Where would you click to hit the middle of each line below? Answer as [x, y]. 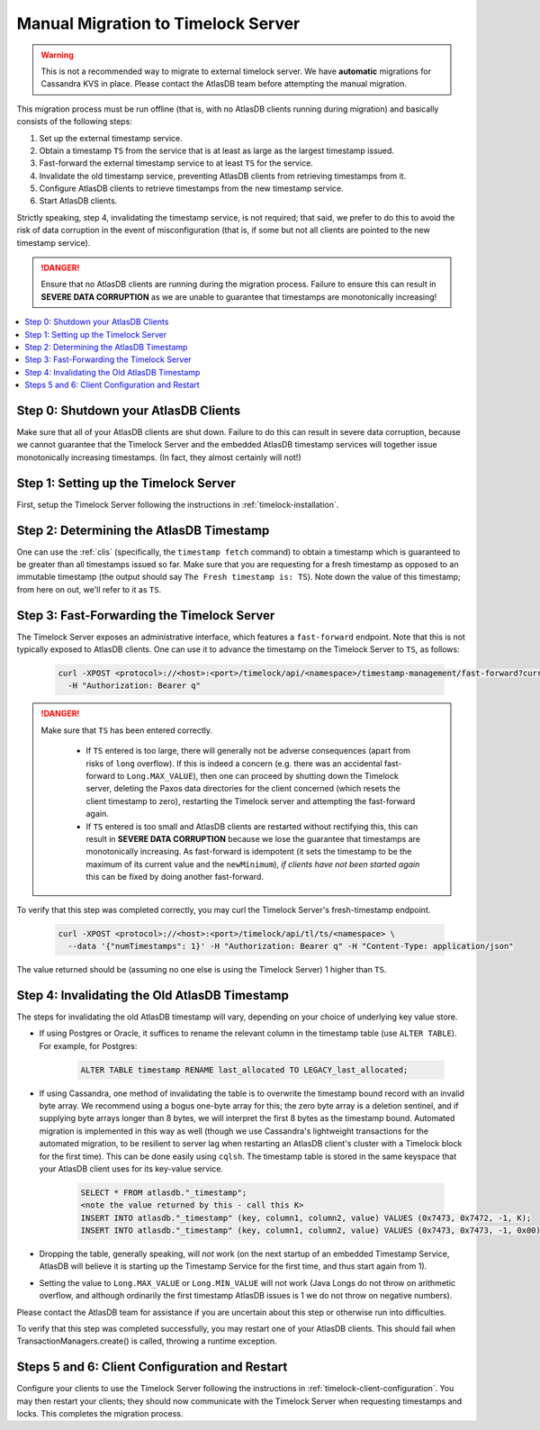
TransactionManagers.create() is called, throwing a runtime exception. [147, 1341]
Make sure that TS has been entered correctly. [127, 730]
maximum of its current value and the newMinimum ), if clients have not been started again [253, 864]
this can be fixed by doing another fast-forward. [175, 877]
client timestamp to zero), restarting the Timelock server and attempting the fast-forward [251, 801]
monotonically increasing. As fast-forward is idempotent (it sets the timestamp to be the [249, 852]
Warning [57, 55]
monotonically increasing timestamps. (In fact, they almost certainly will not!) [159, 457]
